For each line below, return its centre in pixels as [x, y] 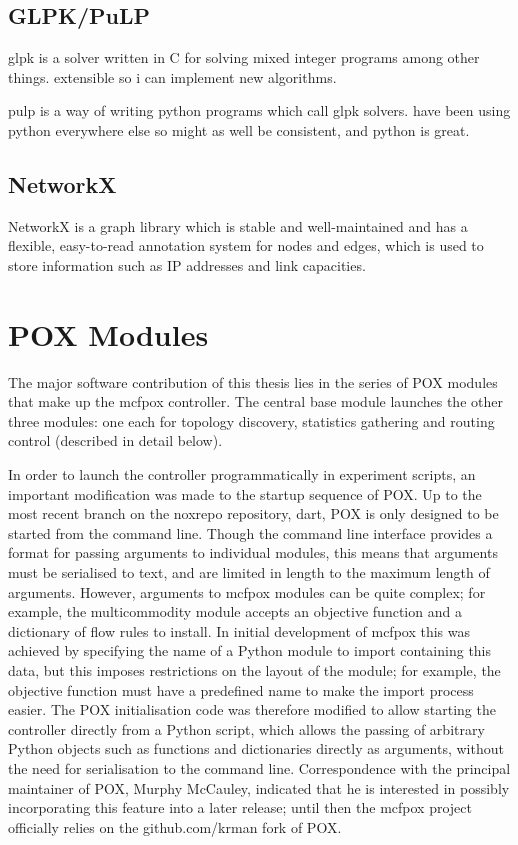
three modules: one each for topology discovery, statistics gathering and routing [251, 420]
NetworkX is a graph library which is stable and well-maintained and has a [238, 225]
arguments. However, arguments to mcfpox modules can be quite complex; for [247, 591]
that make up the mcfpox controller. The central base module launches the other [255, 401]
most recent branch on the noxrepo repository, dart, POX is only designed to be [253, 513]
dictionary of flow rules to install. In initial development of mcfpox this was [239, 630]
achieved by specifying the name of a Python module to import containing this [250, 650]
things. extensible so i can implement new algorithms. [172, 76]
